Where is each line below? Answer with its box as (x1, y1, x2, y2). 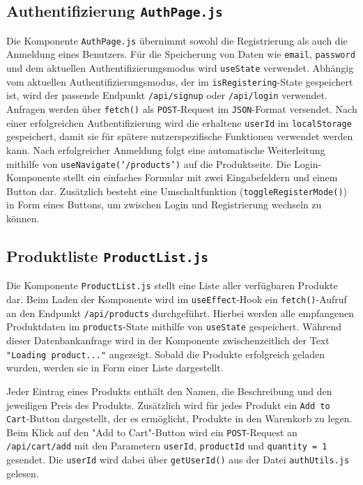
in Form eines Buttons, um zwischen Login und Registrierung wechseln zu (6, 197, 322, 212)
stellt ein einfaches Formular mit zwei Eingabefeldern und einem (63, 170, 338, 185)
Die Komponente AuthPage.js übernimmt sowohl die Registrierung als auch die (6, 33, 348, 47)
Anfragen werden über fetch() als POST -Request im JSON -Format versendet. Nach (6, 102, 357, 116)
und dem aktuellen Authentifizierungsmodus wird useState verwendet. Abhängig (6, 61, 354, 75)
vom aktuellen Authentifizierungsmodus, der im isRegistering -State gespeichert (6, 74, 353, 88)
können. (6, 211, 40, 226)
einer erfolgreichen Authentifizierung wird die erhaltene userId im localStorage (6, 115, 352, 130)
